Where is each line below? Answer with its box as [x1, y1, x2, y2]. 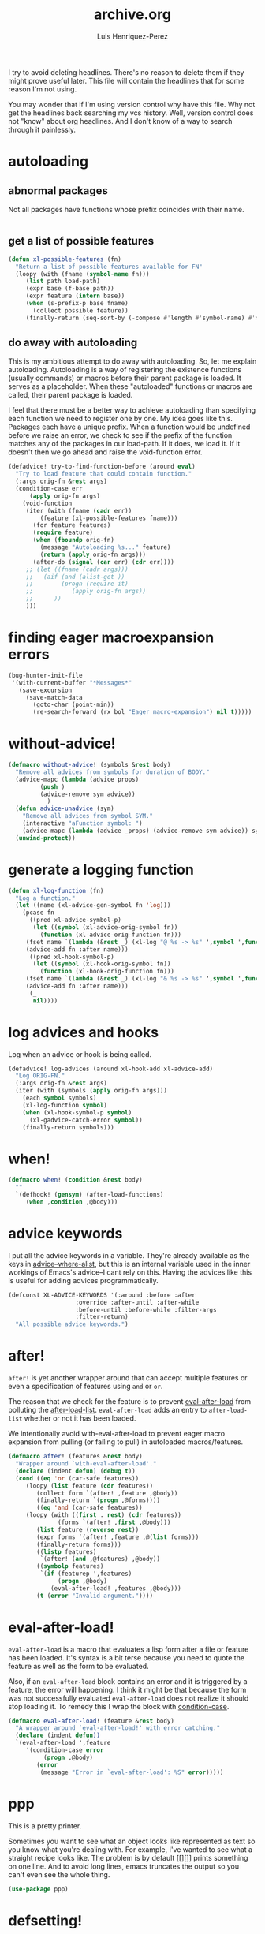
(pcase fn [22, 909, 55, 917]
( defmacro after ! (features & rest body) [8, 1453, 144, 1461]
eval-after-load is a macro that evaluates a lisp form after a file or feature [8, 1645, 249, 1654]
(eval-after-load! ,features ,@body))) [50, 1584, 181, 1592]
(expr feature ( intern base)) [25, 292, 125, 301]
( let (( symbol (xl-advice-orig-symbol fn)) [32, 924, 178, 932]
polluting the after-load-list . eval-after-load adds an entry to [8, 1406, 207, 1415]
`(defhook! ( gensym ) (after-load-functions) [15, 1191, 164, 1199]
